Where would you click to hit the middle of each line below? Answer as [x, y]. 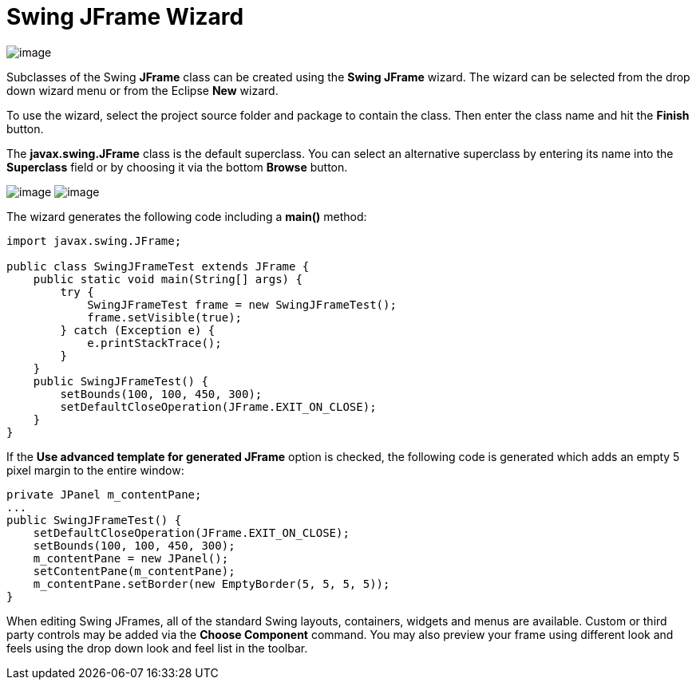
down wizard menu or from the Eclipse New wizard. [142, 90]
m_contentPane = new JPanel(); [131, 558]
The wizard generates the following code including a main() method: [187, 216]
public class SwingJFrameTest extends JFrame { [158, 266]
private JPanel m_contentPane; [104, 494]
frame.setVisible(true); [165, 317]
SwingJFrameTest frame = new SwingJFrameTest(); [242, 304]
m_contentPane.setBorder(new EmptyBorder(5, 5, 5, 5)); [212, 583]
